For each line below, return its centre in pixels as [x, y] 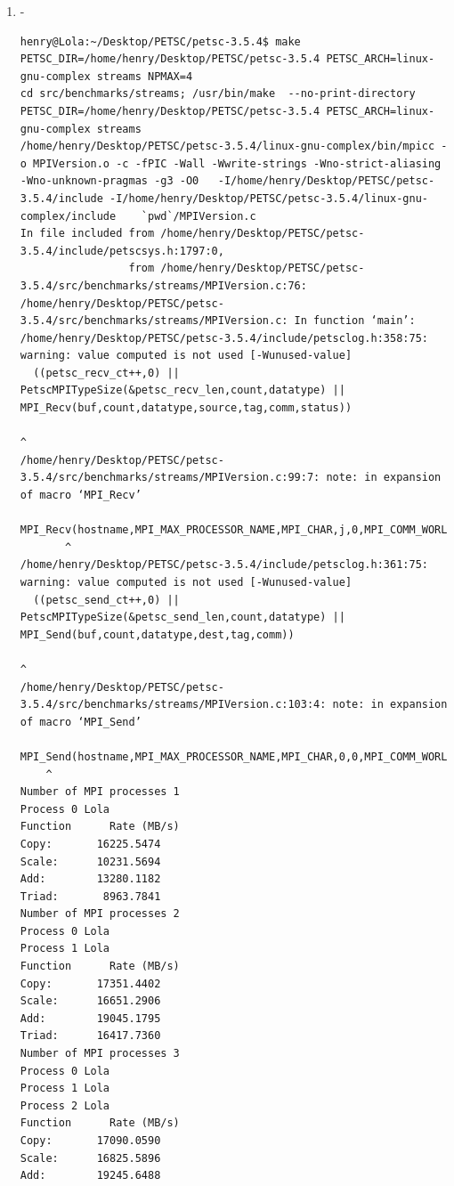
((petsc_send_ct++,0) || [106, 600]
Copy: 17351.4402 [90, 983]
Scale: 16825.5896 [90, 1158]
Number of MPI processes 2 [100, 914]
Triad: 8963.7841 [90, 896]
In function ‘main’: [355, 321]
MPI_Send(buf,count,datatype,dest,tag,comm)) [157, 634]
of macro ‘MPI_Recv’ [81, 496]
